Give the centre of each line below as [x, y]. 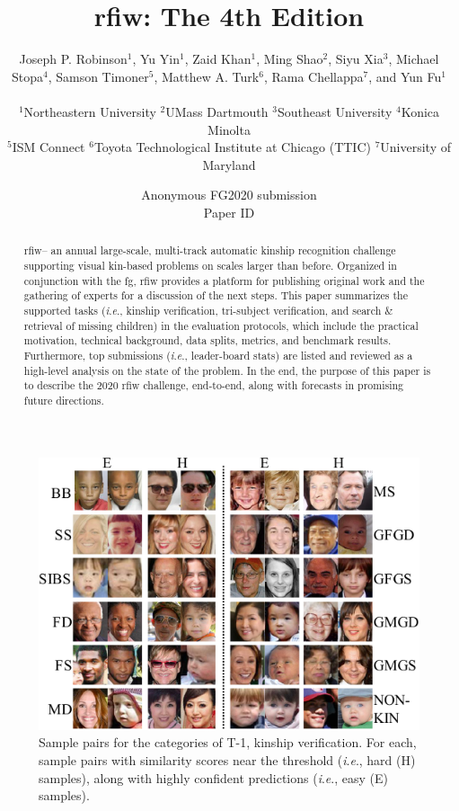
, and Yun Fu [405, 76]
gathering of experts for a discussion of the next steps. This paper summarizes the [216, 295]
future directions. [64, 400]
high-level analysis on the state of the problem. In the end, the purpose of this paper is [227, 370]
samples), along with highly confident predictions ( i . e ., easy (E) [213, 777]
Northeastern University [90, 111]
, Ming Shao [290, 59]
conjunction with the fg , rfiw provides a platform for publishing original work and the [224, 280]
